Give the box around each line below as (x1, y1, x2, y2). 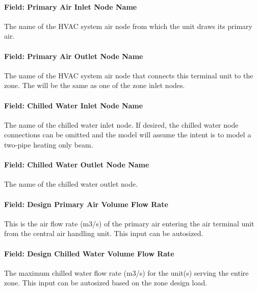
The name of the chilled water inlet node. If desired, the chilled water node (4, 119, 239, 130)
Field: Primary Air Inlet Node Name (4, 1, 137, 12)
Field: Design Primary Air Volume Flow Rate (4, 198, 168, 209)
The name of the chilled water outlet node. (4, 179, 138, 189)
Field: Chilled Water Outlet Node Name (4, 159, 149, 170)
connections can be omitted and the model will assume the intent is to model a (4, 129, 251, 140)
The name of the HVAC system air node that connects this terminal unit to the (4, 70, 253, 80)
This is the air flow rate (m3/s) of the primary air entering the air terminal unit (4, 218, 254, 228)
